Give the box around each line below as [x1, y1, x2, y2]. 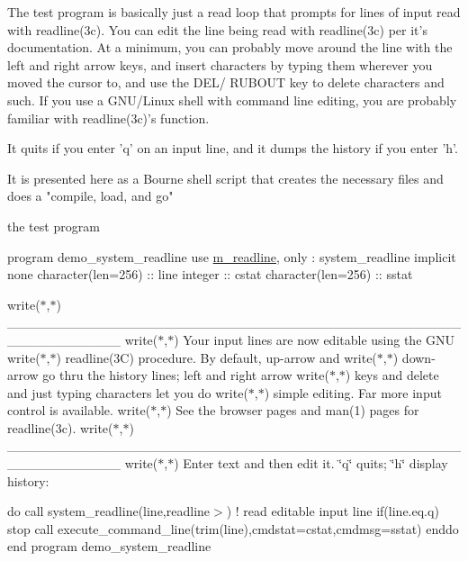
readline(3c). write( [7, 418, 113, 437]
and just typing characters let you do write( [7, 383, 248, 402]
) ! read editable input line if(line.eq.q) [226, 502, 439, 520]
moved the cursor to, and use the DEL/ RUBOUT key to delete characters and [7, 73, 445, 92]
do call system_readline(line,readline [7, 502, 211, 520]
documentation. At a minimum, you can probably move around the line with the [7, 38, 453, 57]
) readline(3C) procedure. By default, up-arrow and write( [56, 348, 377, 366]
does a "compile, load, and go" [7, 186, 174, 205]
